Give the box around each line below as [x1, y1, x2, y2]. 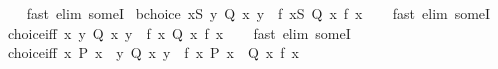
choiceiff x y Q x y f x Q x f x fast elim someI [7, 22, 351, 43]
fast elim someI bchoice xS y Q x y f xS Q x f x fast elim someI [26, 3, 491, 23]
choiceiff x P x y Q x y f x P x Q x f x [7, 42, 299, 63]
